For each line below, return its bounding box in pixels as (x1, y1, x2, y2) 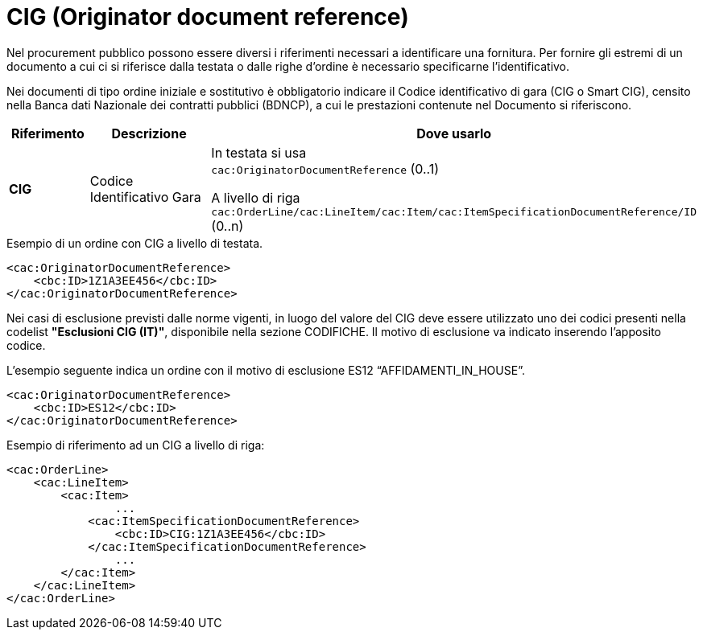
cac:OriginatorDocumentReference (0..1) (211, 160, 440, 177)
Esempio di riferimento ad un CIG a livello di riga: (6, 437, 265, 452)
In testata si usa (211, 144, 307, 161)
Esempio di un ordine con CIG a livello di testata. (6, 236, 263, 250)
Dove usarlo (416, 125, 492, 142)
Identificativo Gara (89, 189, 201, 206)
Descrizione (111, 125, 187, 142)
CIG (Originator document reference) (6, 3, 409, 31)
